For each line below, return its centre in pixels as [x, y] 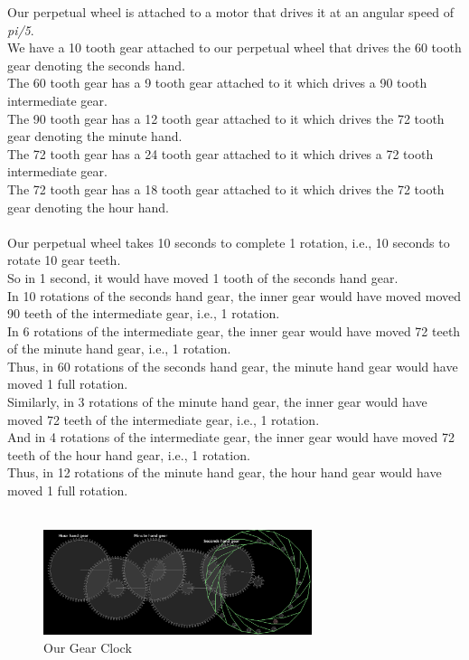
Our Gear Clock [88, 648]
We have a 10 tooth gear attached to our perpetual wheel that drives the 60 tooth [234, 47]
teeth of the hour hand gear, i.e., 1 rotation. [129, 454]
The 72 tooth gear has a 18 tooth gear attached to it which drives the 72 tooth [226, 189]
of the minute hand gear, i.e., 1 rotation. [119, 349]
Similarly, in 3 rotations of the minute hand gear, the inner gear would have [217, 402]
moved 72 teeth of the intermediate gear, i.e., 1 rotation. [164, 419]
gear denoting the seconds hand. [96, 65]
